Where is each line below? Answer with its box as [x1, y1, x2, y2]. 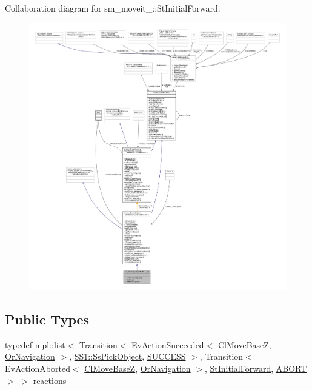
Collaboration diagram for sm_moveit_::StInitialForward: [5, 2, 221, 14]
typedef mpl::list [5, 338, 65, 351]
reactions [33, 374, 67, 386]
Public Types [5, 309, 90, 328]
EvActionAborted [5, 361, 70, 374]
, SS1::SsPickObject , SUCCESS [69, 350, 186, 363]
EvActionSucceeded [131, 338, 204, 351]
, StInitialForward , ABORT [204, 361, 307, 374]
